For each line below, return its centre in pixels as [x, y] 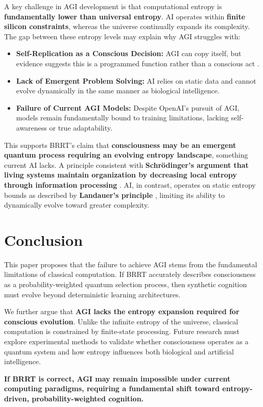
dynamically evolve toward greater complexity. [77, 205]
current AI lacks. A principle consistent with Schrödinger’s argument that [126, 164]
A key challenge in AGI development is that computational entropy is [113, 6]
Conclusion [44, 239]
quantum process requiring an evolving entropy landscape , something [126, 155]
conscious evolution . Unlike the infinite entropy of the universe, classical [121, 321]
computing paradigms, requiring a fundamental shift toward [112, 388]
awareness [31, 127]
